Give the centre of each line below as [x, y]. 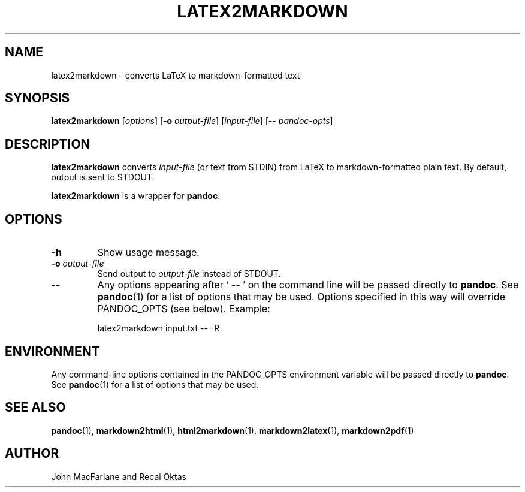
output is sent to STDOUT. [103, 177]
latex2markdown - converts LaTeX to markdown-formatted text [176, 75]
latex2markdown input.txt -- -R [159, 328]
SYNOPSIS [37, 98]
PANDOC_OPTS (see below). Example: [184, 309]
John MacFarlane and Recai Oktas [119, 476]
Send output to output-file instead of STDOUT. [189, 274]
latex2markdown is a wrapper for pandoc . [136, 196]
